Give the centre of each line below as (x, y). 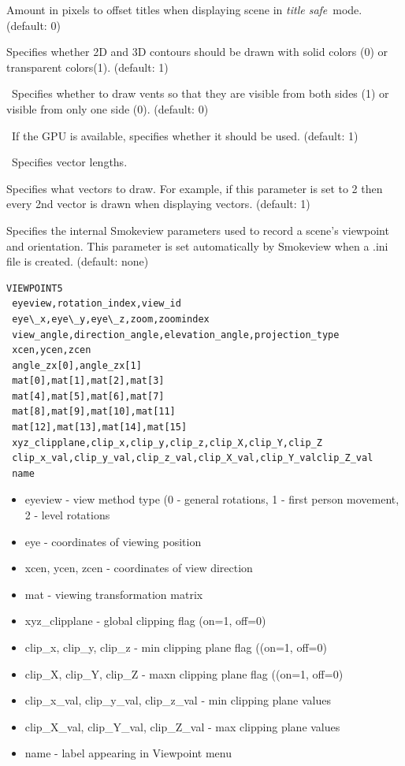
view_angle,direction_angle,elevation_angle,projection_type (176, 335)
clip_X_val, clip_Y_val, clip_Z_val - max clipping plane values (182, 726)
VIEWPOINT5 (35, 288)
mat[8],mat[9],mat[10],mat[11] (94, 412)
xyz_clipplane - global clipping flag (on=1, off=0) (145, 621)
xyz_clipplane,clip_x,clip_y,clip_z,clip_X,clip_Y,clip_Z (167, 442)
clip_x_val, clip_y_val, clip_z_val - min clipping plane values (178, 700)
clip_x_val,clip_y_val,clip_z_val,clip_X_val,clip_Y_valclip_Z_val (193, 458)
